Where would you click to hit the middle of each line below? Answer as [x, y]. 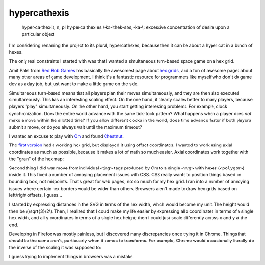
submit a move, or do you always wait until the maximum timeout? [76, 127]
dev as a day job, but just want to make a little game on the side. [74, 84]
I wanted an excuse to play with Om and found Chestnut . [66, 136]
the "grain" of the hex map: [37, 159]
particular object [38, 34]
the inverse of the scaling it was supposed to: [55, 247]
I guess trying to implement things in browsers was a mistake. [72, 257]
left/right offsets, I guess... [36, 195]
